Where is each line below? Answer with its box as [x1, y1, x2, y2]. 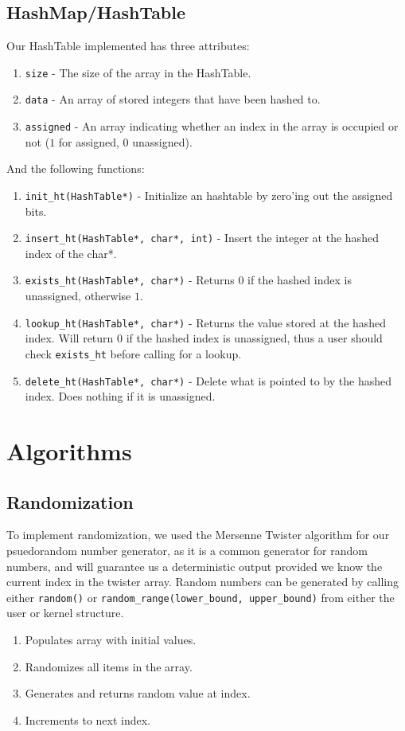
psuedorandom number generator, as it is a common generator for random [6, 542, 368, 559]
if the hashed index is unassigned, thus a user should [126, 330, 383, 346]
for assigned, [58, 133, 119, 150]
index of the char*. [25, 244, 117, 261]
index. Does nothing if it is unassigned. [25, 388, 216, 405]
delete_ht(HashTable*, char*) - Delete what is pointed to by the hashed [25, 372, 391, 389]
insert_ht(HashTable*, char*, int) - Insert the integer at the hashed [25, 229, 379, 246]
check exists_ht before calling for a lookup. [25, 345, 242, 362]
